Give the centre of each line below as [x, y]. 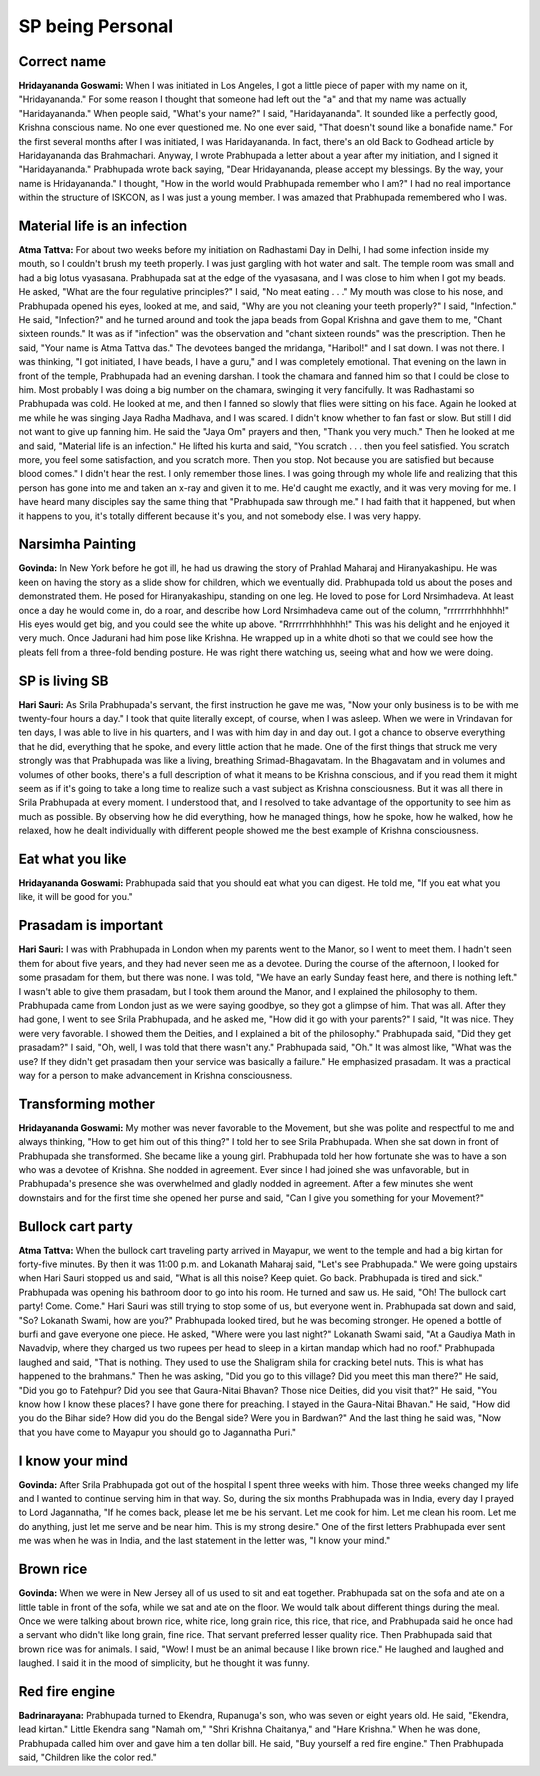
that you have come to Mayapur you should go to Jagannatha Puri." [157, 1432]
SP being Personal [96, 26]
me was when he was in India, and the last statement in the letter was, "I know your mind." [204, 1541]
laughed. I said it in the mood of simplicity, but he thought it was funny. [164, 1663]
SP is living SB [63, 680]
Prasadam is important [91, 925]
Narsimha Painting [77, 544]
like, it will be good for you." [76, 897]
